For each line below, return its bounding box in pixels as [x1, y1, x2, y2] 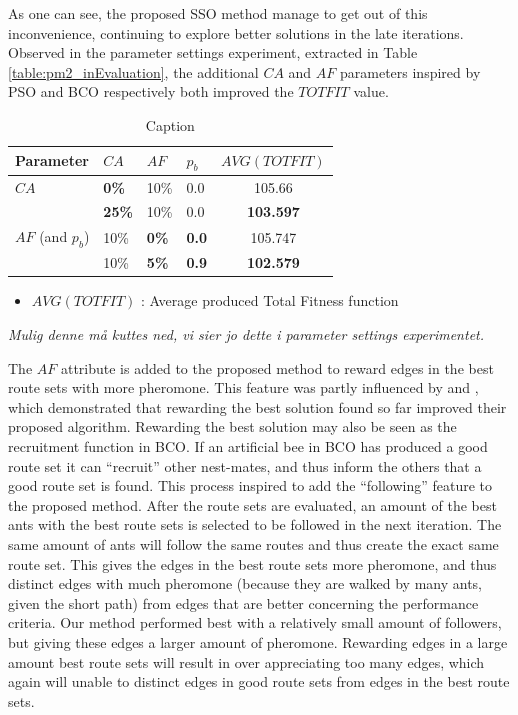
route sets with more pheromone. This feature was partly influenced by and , [8, 377, 479, 398]
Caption [145, 114, 195, 135]
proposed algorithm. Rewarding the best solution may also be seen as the [8, 416, 457, 437]
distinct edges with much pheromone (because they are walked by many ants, [8, 573, 483, 594]
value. [353, 81, 389, 102]
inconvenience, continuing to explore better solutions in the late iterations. [8, 22, 464, 43]
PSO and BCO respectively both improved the [8, 81, 294, 102]
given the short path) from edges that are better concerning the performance [8, 592, 479, 613]
